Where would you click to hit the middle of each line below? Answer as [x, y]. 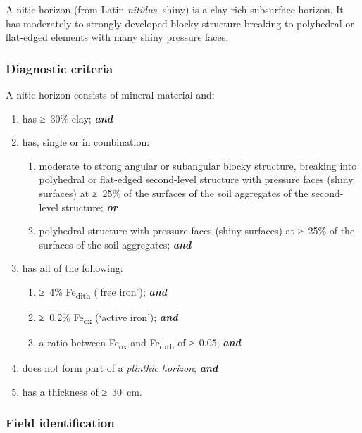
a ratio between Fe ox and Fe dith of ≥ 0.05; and [140, 343]
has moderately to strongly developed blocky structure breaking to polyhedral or [180, 23]
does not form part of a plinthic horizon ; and [120, 368]
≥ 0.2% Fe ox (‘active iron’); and [108, 318]
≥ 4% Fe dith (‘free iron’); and [103, 292]
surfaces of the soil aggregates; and [115, 244]
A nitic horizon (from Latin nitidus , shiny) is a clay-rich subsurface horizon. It [175, 9]
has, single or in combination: [86, 142]
